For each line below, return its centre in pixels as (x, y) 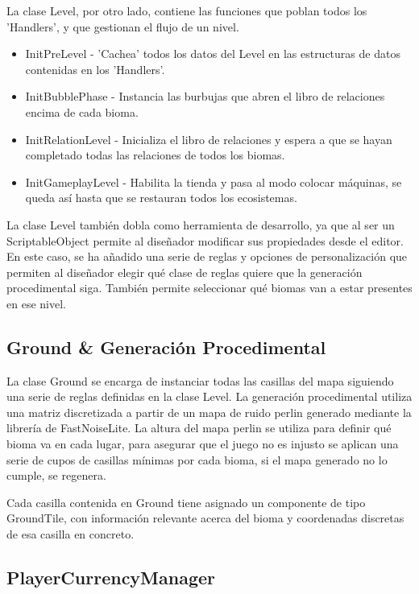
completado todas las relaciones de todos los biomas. (155, 155)
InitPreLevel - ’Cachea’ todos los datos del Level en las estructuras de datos (213, 54)
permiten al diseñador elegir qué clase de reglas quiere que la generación (185, 272)
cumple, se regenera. (56, 475)
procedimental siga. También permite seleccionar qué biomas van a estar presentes (209, 288)
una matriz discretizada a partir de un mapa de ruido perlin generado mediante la (209, 412)
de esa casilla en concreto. (71, 534)
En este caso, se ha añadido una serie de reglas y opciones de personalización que (207, 256)
